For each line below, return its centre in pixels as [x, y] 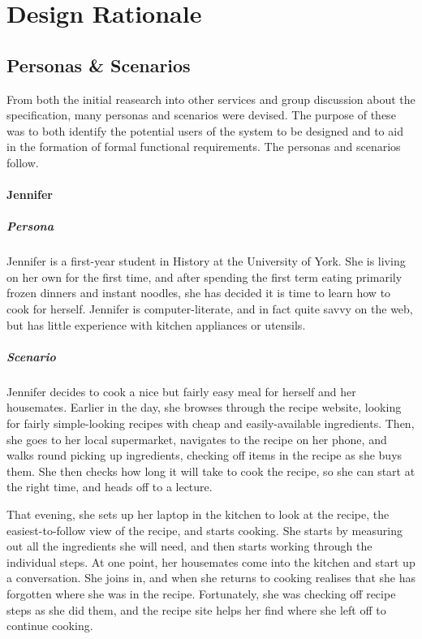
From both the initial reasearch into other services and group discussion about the [211, 99]
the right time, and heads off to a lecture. [110, 487]
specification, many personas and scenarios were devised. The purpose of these [201, 115]
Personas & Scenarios [99, 65]
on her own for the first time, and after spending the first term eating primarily [205, 276]
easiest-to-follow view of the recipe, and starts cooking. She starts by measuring [205, 530]
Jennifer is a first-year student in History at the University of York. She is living [206, 261]
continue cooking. [50, 626]
